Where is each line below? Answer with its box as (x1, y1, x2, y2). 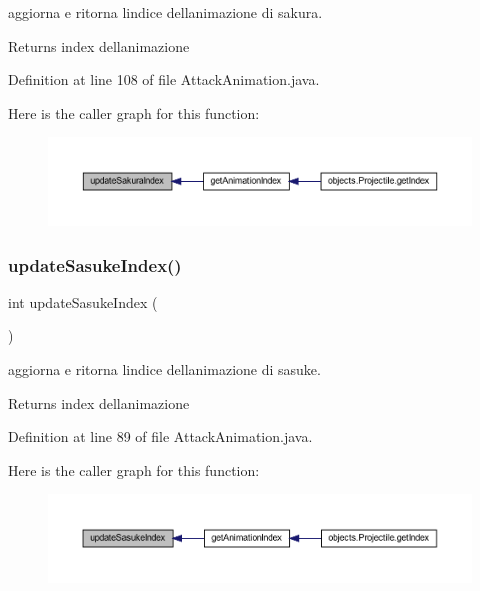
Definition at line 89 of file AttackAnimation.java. (8, 426, 313, 447)
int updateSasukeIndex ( (8, 291, 158, 312)
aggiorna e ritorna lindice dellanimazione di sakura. (8, 2, 323, 22)
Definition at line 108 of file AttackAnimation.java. (8, 69, 320, 90)
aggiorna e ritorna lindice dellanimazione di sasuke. (8, 358, 321, 379)
